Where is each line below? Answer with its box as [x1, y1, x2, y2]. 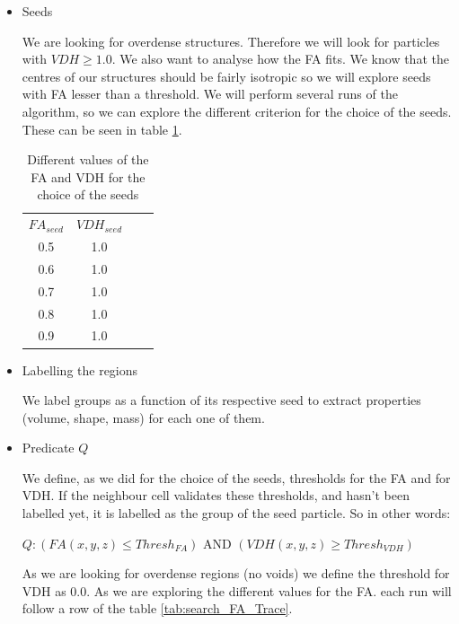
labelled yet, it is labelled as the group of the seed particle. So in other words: [22, 504, 451, 523]
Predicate [22, 438, 75, 457]
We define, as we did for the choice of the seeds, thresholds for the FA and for [22, 468, 451, 487]
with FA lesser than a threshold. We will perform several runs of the [22, 84, 398, 103]
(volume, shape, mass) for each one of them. [22, 408, 265, 426]
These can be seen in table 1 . [22, 119, 182, 138]
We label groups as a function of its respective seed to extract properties [22, 391, 421, 409]
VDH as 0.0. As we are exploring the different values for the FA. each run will [22, 581, 452, 600]
